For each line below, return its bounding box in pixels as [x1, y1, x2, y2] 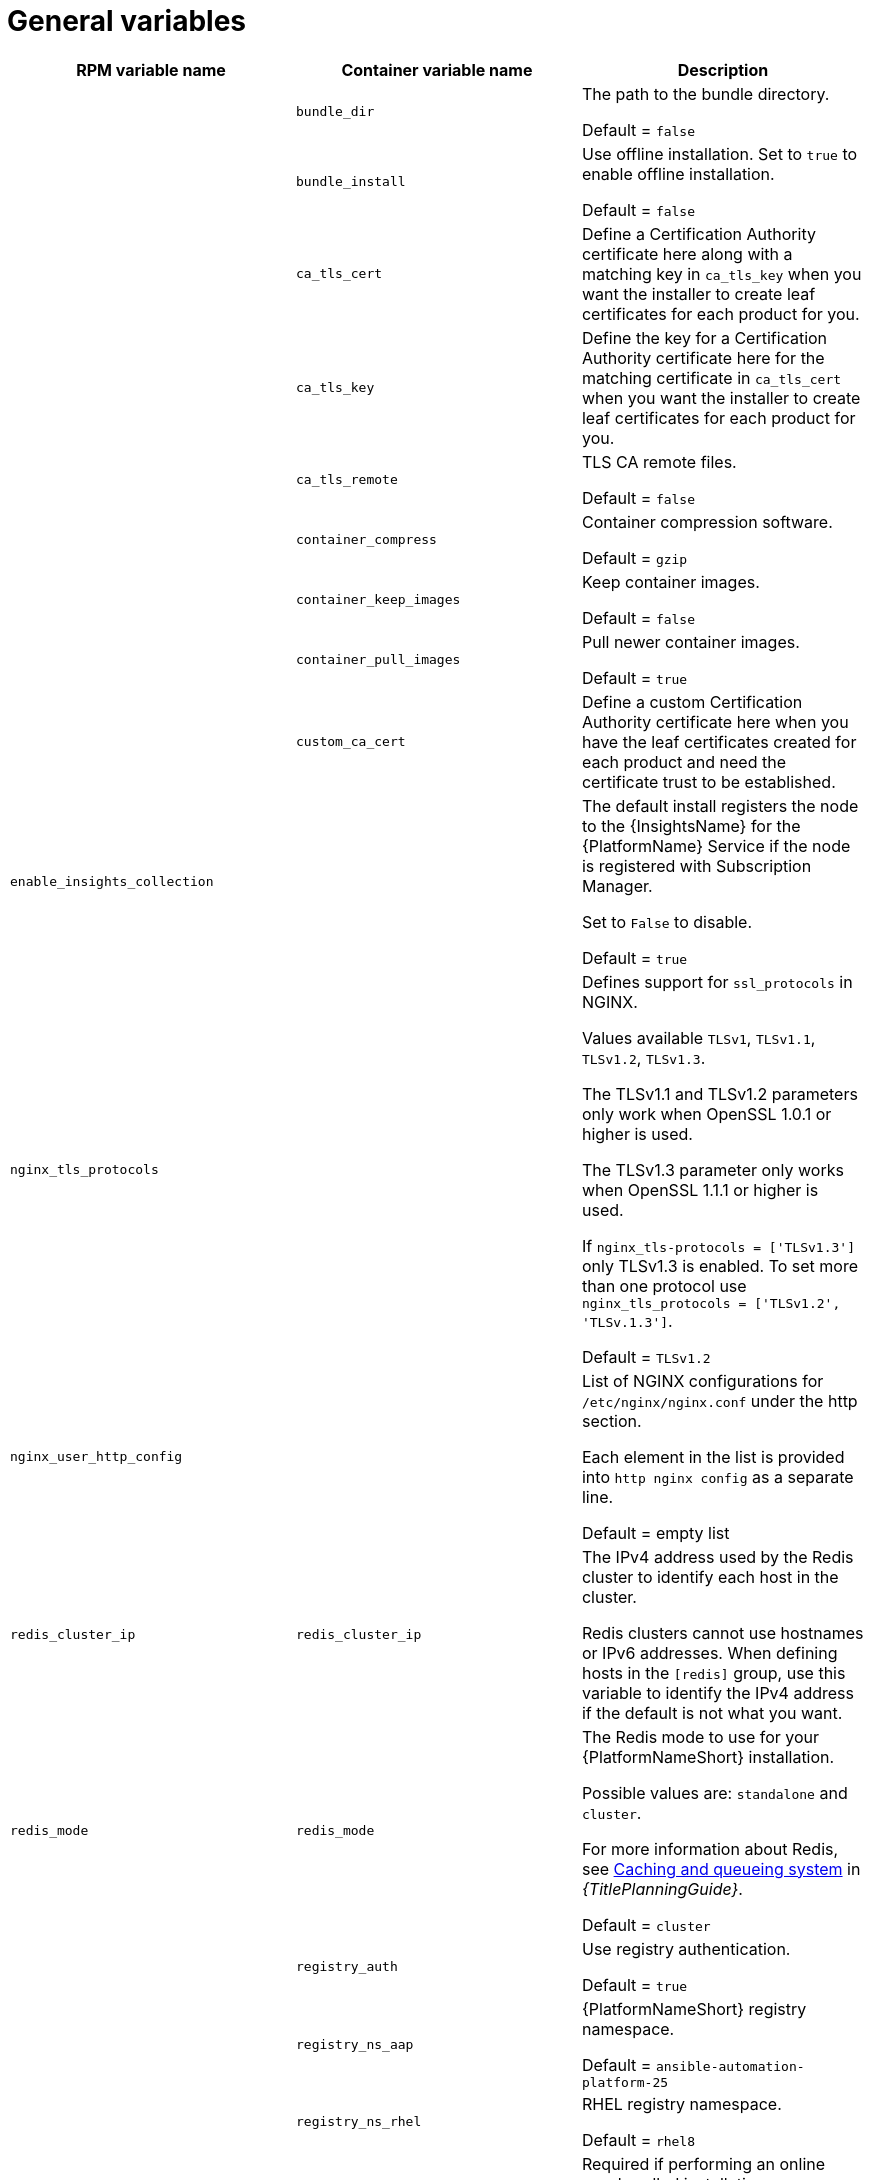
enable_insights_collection [10, 874, 214, 890]
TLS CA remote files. [581, 451, 737, 472]
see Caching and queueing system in [581, 1858, 861, 1879]
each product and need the [581, 751, 786, 772]
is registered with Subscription [581, 855, 812, 876]
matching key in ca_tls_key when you [581, 263, 862, 284]
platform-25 [581, 2074, 669, 2090]
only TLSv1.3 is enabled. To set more [581, 1255, 859, 1276]
